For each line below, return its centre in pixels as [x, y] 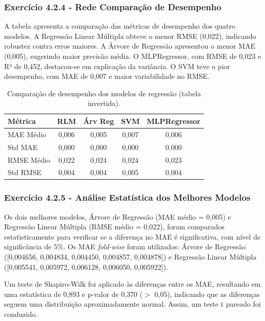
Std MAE [23, 147]
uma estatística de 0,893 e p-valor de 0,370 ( [74, 294]
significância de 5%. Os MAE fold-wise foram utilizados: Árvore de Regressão [125, 247]
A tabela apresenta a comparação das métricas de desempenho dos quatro [120, 26]
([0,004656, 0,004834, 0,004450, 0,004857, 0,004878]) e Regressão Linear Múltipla [130, 257]
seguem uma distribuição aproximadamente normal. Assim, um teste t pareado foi [132, 304]
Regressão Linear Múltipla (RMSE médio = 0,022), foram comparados [114, 227]
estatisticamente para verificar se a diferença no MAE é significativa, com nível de [132, 236]
